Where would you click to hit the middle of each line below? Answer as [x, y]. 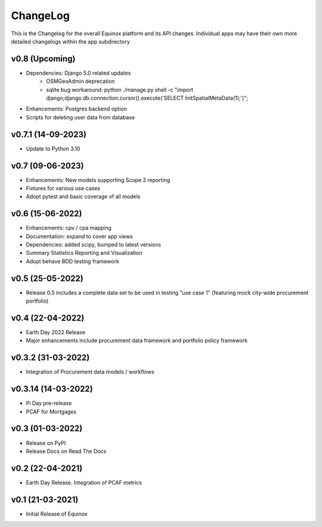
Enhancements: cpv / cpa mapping [69, 228]
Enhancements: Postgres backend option [77, 109]
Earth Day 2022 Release [56, 332]
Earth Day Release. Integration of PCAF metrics [84, 482]
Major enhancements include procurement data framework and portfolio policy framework [137, 341]
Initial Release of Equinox [57, 514]
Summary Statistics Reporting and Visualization [84, 253]
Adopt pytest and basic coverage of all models [83, 196]
